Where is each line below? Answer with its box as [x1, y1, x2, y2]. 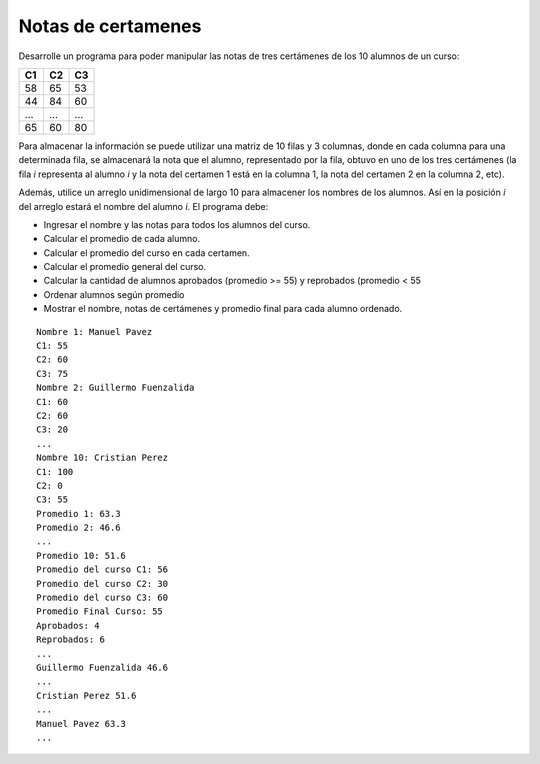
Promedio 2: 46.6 [36, 522, 121, 534]
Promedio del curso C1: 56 [36, 564, 169, 575]
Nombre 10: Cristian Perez [36, 452, 169, 464]
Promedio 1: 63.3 [36, 508, 121, 519]
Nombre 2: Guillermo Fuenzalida [36, 382, 195, 394]
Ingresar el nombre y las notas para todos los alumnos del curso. [43, 218, 311, 230]
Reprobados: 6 [36, 634, 105, 645]
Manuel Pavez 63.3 [36, 718, 127, 729]
